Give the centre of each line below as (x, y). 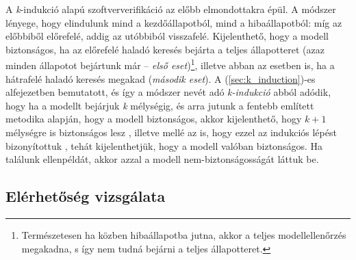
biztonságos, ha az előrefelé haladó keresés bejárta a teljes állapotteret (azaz (165, 49)
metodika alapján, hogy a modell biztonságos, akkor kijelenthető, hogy (154, 119)
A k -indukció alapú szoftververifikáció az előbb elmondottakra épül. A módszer (171, 9)
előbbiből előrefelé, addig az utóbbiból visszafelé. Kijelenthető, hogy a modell (167, 36)
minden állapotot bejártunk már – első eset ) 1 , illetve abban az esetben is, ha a (170, 64)
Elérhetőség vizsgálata (86, 196)
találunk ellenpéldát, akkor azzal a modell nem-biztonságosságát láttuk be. (162, 159)
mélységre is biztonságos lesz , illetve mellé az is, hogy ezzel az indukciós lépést (171, 132)
